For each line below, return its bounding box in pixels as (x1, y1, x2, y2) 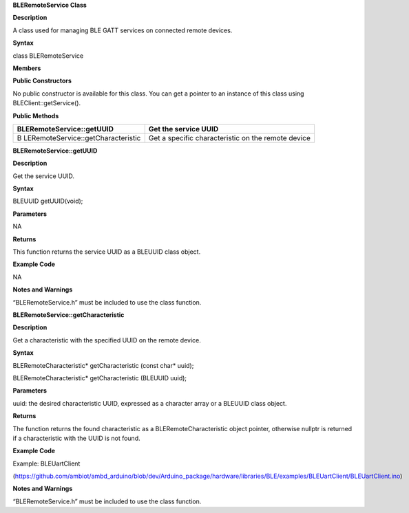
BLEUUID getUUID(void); (12, 197, 83, 206)
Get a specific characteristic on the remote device (148, 133, 311, 142)
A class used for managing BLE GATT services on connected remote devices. (12, 26, 233, 34)
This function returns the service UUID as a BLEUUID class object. (12, 248, 201, 256)
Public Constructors (12, 76, 72, 85)
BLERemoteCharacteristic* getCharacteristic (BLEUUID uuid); (12, 373, 187, 382)
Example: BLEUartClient (12, 459, 81, 468)
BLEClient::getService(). (12, 99, 81, 107)
